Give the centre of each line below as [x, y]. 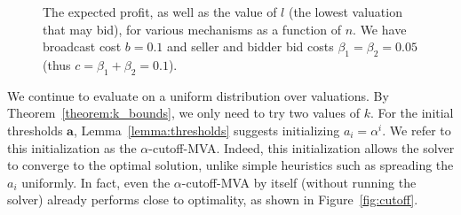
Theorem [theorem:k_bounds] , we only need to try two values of [183, 113]
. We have [380, 29]
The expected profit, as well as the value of [160, 12]
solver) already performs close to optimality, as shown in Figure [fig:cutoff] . [213, 200]
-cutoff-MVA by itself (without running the [299, 182]
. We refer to [417, 130]
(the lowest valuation [345, 12]
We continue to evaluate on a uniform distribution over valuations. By [198, 95]
